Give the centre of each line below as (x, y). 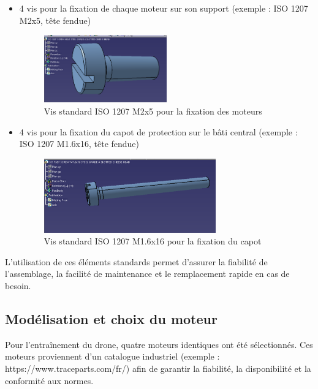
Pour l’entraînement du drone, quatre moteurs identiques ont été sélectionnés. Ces (159, 344)
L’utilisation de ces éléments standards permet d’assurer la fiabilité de (136, 261)
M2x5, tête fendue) (55, 20)
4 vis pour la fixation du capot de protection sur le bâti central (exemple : (158, 131)
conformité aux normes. (49, 380)
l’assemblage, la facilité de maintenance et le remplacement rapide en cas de (147, 274)
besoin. (18, 286)
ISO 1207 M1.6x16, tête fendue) (79, 144)
